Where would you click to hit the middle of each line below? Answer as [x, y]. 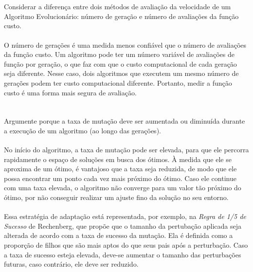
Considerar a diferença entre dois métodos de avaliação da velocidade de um [117, 7]
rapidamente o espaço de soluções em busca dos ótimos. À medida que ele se [118, 159]
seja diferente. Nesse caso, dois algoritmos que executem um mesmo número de [121, 73]
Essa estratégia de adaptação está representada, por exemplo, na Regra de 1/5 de [125, 216]
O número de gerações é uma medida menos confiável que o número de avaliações [125, 45]
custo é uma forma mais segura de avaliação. [70, 92]
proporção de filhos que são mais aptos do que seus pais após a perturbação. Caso [126, 245]
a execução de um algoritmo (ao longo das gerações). [82, 130]
